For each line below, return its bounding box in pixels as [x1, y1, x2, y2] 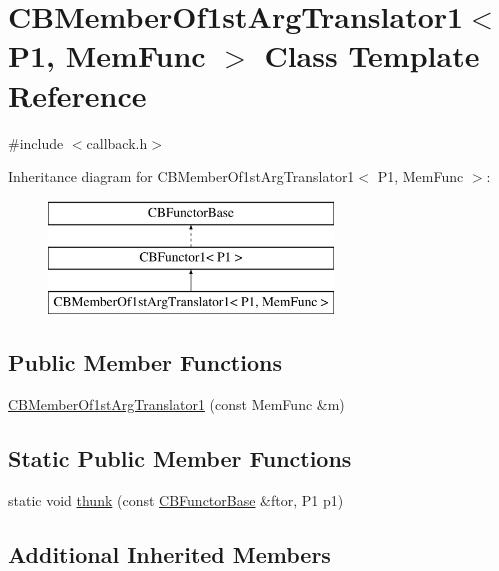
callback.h [86, 132, 148, 153]
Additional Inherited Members [8, 538, 331, 569]
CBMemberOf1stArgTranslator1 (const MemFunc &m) [8, 393, 345, 414]
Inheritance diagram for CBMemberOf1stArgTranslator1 [8, 166, 355, 187]
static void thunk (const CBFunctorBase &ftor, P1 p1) [8, 489, 344, 510]
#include [8, 132, 64, 153]
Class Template [264, 35, 480, 76]
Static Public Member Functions [8, 442, 352, 473]
